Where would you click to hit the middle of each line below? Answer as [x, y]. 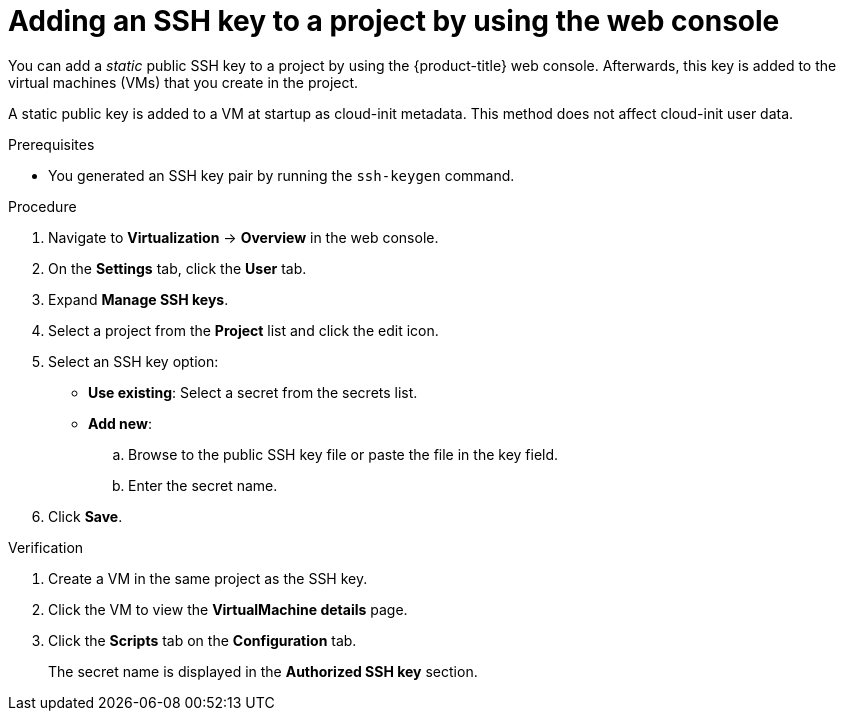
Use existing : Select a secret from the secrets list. [253, 392]
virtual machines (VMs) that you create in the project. [183, 82]
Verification [46, 547]
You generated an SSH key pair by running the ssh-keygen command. [281, 175]
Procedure [42, 206]
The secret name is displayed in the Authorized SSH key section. [263, 671]
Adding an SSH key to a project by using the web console [394, 21]
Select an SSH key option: [133, 361]
